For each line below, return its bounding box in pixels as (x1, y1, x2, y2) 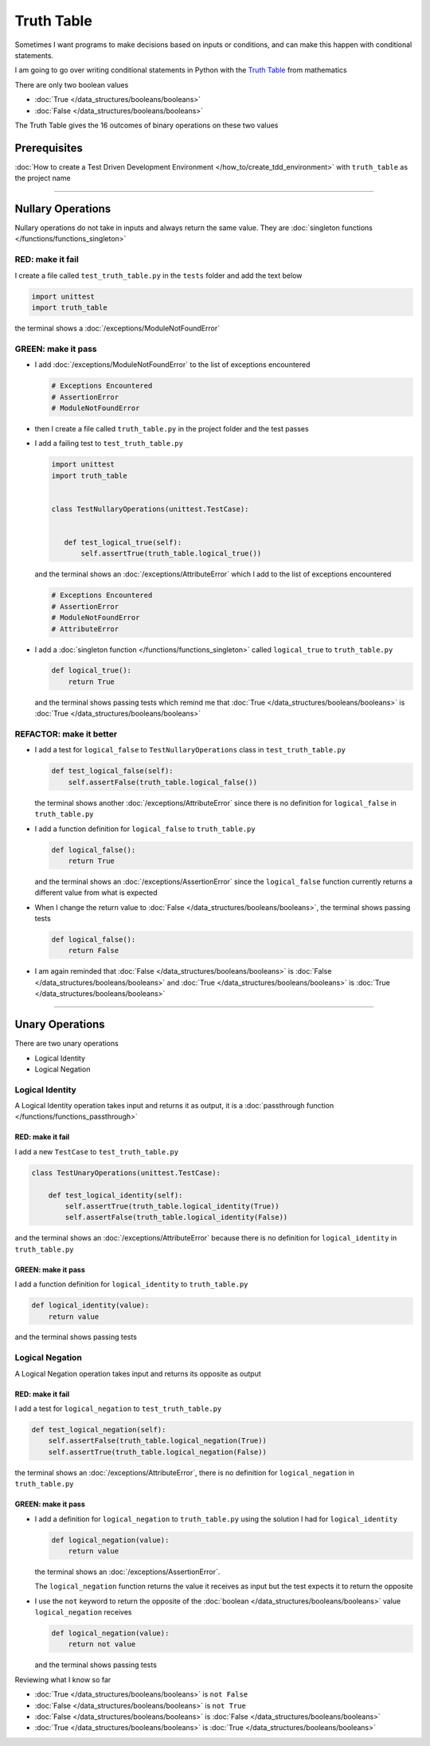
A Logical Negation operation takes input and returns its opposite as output (14, 1369, 262, 1378)
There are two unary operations (14, 1039, 119, 1049)
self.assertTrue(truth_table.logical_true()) (80, 549, 262, 558)
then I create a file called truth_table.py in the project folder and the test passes (34, 424, 310, 433)
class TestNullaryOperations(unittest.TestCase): (51, 504, 249, 514)
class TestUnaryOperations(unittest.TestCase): (31, 1168, 221, 1178)
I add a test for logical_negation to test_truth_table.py (14, 1404, 222, 1413)
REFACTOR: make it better (14, 728, 118, 740)
